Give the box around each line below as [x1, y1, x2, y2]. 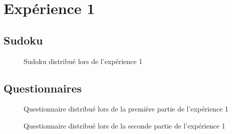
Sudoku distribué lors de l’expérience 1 [24, 55, 143, 66]
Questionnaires [4, 80, 82, 95]
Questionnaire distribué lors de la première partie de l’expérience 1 [24, 103, 228, 114]
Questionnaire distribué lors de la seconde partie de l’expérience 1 [24, 120, 225, 130]
